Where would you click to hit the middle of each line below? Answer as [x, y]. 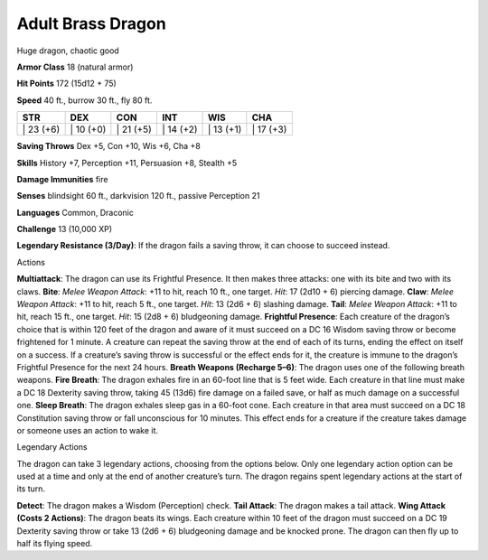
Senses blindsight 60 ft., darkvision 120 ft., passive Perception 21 [138, 196]
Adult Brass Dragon [91, 23]
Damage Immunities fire [62, 179]
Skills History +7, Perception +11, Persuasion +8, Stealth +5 [127, 163]
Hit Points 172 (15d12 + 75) [66, 84]
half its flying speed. [55, 544]
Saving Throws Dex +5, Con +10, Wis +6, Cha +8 [108, 146]
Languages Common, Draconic [75, 212]
